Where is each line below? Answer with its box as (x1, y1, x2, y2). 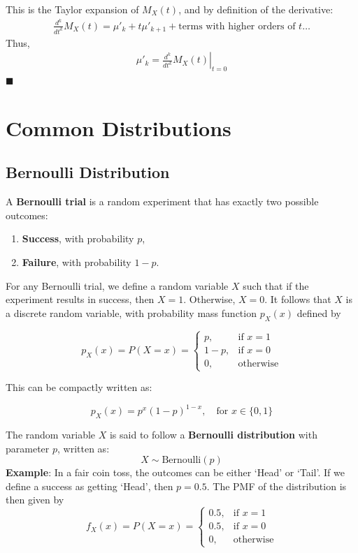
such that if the (243, 278, 309, 293)
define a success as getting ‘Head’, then (6, 478, 173, 493)
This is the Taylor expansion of (6, 2, 139, 16)
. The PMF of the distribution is (206, 478, 347, 493)
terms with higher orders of (178, 21, 296, 31)
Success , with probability (22, 231, 134, 246)
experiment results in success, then (6, 292, 155, 307)
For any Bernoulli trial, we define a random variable (6, 278, 229, 293)
